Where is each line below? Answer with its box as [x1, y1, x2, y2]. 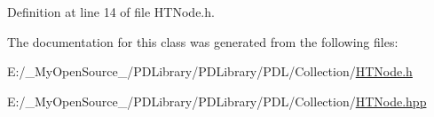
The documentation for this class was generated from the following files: [7, 32, 398, 51]
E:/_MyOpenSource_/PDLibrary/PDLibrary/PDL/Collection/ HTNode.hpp [7, 91, 427, 110]
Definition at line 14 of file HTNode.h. [7, 3, 215, 20]
